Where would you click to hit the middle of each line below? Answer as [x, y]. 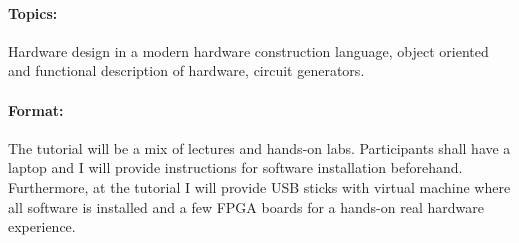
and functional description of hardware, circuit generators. [186, 70]
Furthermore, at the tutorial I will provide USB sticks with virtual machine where [259, 186]
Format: [36, 109]
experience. [42, 226]
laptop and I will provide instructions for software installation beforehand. [235, 167]
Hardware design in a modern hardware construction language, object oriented [248, 50]
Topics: [33, 12]
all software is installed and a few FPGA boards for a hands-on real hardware [246, 206]
